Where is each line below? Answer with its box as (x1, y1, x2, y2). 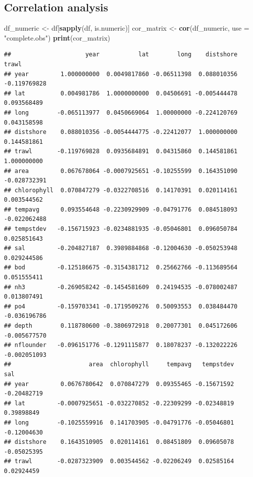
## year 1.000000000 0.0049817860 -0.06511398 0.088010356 (4, 70, 238, 78)
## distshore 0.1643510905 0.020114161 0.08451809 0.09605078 (4, 438, 234, 446)
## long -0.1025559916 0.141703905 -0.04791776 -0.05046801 (4, 419, 234, 426)
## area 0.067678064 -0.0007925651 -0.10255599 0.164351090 (4, 167, 238, 174)
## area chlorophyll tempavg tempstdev (4, 361, 234, 368)
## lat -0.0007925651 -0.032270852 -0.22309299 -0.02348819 (4, 399, 234, 407)
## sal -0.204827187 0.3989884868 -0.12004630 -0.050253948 (4, 245, 238, 252)
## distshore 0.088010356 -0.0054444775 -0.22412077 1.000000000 (4, 129, 238, 136)
